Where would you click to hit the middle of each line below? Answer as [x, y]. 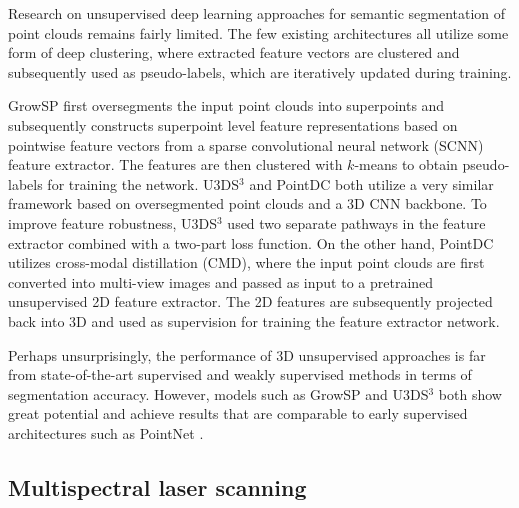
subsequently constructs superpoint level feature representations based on [233, 124]
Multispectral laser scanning [157, 486]
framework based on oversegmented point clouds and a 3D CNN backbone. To [247, 203]
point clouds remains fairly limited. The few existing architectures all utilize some [258, 32]
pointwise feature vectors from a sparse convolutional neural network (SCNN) [246, 144]
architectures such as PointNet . [106, 432]
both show [470, 393]
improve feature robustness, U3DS [112, 222]
